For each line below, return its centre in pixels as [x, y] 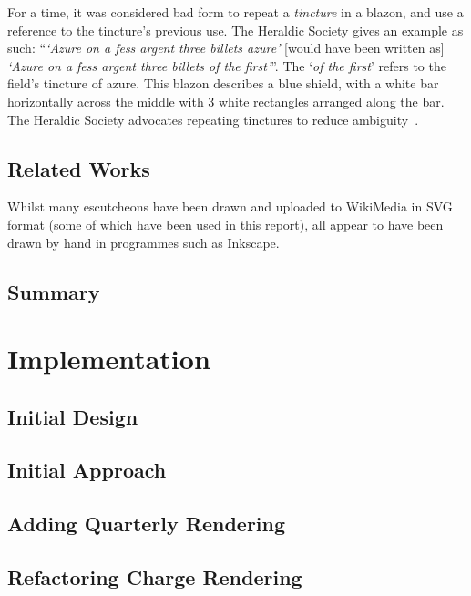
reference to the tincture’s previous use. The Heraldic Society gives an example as [235, 30]
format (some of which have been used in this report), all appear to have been [225, 224]
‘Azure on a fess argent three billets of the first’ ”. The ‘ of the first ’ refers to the [227, 65]
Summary [54, 291]
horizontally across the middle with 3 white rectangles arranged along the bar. [226, 101]
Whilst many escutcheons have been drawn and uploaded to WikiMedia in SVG [230, 206]
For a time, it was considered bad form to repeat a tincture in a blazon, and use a [235, 12]
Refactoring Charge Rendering [155, 577]
